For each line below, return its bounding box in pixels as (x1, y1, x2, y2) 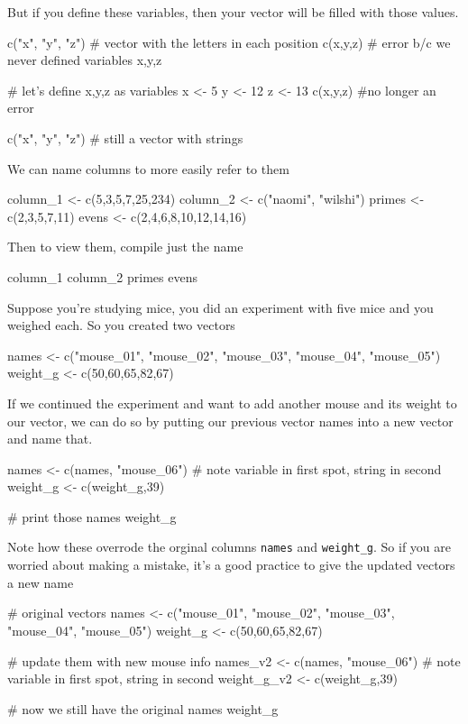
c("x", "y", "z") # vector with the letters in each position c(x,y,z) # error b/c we (7, 32, 451, 51)
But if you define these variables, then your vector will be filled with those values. (7, 3, 459, 21)
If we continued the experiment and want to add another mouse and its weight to (7, 393, 457, 412)
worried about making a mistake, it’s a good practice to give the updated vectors (7, 555, 455, 574)
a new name (7, 573, 74, 591)
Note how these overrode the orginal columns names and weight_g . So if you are (7, 537, 452, 556)
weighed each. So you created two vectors (7, 316, 235, 335)
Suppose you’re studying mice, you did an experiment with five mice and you (7, 298, 434, 316)
